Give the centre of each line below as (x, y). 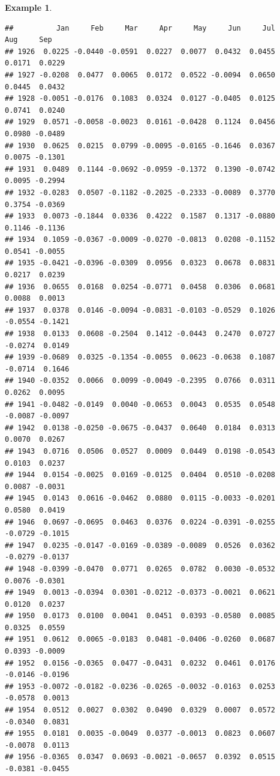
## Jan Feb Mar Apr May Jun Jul (140, 28)
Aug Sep (28, 40)
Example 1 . (28, 7)
